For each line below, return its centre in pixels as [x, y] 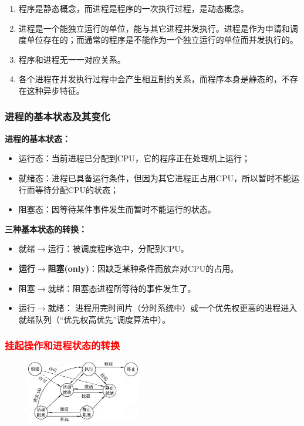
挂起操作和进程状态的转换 [63, 345]
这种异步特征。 [55, 90]
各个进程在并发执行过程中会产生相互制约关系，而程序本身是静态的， [150, 79]
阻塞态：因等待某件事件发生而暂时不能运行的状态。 [117, 209]
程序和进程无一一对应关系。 [72, 59]
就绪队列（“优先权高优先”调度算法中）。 [94, 319]
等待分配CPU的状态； [77, 189]
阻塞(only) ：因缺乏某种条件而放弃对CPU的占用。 [143, 268]
